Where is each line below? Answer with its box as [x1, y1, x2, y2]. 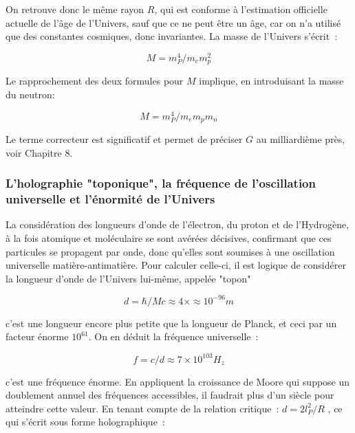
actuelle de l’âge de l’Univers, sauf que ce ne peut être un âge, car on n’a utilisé [6, 15, 341, 30]
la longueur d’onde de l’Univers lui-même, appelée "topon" [6, 271, 251, 285]
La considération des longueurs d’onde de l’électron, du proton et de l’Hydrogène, [6, 217, 349, 232]
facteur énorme [6, 329, 69, 344]
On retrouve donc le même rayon [6, 2, 144, 16]
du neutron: [6, 87, 55, 101]
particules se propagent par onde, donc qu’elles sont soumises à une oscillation [6, 244, 335, 258]
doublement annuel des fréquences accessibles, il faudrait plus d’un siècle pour [6, 388, 334, 402]
